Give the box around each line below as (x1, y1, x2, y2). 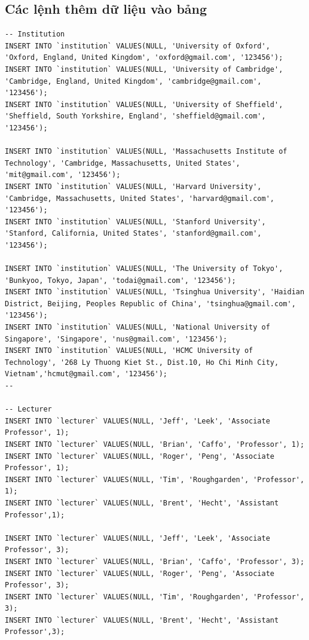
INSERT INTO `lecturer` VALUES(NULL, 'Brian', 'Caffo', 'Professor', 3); (5, 557, 305, 566)
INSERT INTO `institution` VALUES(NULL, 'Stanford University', (5, 217, 266, 226)
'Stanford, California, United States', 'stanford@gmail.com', (5, 229, 262, 238)
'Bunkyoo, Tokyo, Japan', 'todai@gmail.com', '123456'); (5, 276, 236, 285)
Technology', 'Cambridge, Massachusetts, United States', (5, 159, 240, 167)
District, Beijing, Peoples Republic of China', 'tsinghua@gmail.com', (5, 299, 296, 308)
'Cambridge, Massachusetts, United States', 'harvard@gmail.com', (5, 194, 275, 203)
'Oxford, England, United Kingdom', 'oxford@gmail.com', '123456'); (5, 53, 283, 62)
